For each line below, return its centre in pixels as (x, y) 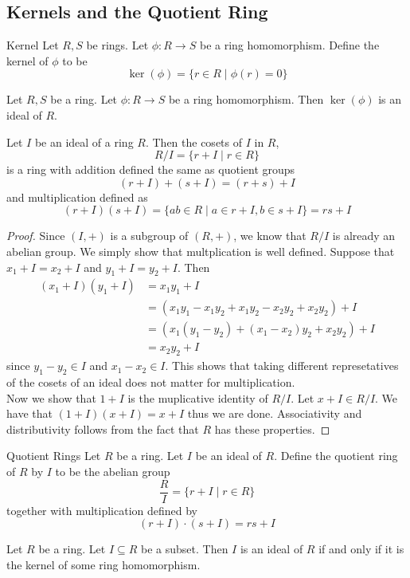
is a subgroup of (149, 236)
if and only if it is (361, 549)
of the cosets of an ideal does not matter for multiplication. (151, 382)
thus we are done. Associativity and (275, 413)
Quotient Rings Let (54, 456)
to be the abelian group (113, 472)
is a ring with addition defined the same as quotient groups (151, 169)
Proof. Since (36, 236)
